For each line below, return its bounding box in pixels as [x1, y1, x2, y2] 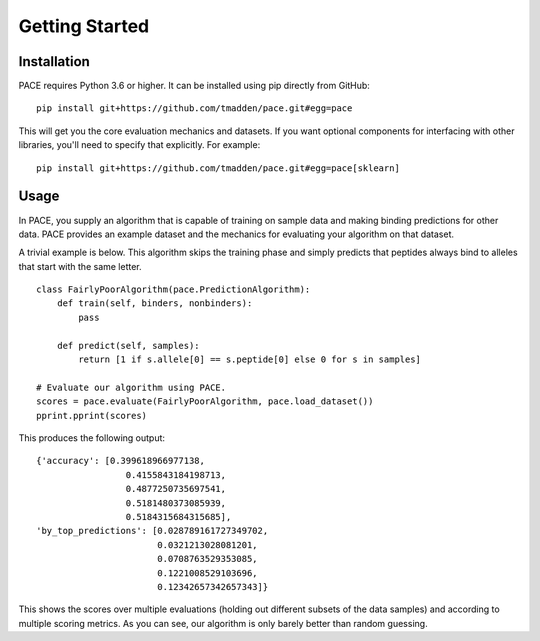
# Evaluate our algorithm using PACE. [36, 381, 227, 393]
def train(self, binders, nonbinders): [56, 298, 253, 309]
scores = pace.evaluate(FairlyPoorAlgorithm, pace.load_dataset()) [36, 396, 374, 407]
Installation [18, 53, 90, 70]
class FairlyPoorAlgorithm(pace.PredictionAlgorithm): [36, 284, 311, 295]
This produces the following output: [18, 432, 165, 444]
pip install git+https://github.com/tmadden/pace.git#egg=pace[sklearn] [36, 162, 400, 174]
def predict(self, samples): [56, 340, 200, 351]
